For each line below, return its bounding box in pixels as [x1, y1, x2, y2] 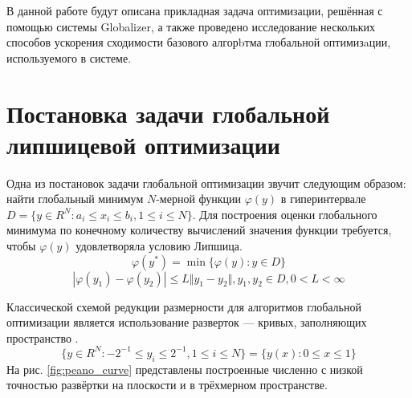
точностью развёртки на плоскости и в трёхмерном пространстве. [6, 376, 328, 393]
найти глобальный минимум [6, 190, 144, 207]
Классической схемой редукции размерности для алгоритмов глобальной [6, 298, 361, 315]
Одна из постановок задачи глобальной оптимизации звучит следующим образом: [6, 174, 406, 191]
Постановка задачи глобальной [6, 96, 330, 129]
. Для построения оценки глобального [192, 205, 377, 222]
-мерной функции [156, 190, 242, 207]
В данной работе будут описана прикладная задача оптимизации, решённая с [6, 2, 383, 18]
